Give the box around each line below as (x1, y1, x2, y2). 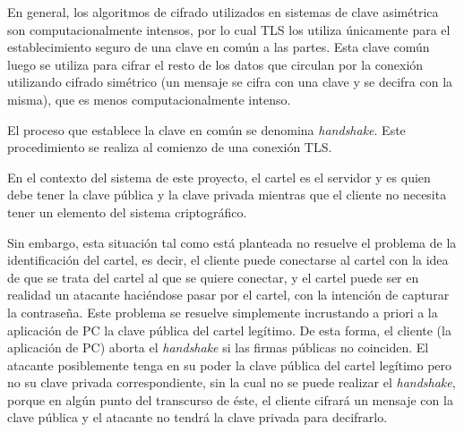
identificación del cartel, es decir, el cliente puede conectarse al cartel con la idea (7, 250, 449, 269)
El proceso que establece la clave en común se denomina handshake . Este (7, 120, 406, 139)
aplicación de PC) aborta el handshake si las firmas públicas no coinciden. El (7, 338, 429, 357)
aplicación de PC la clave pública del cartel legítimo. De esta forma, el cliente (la (7, 320, 451, 339)
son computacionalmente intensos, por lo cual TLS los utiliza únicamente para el (7, 20, 451, 38)
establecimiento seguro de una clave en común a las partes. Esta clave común (7, 38, 430, 56)
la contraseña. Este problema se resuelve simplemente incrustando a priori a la (7, 302, 438, 321)
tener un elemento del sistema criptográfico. (7, 202, 247, 221)
